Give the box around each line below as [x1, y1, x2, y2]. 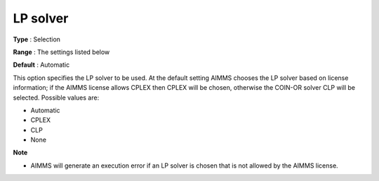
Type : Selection [13, 35, 61, 43]
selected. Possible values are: [13, 93, 100, 102]
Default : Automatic [13, 60, 70, 69]
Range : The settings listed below [13, 48, 110, 56]
